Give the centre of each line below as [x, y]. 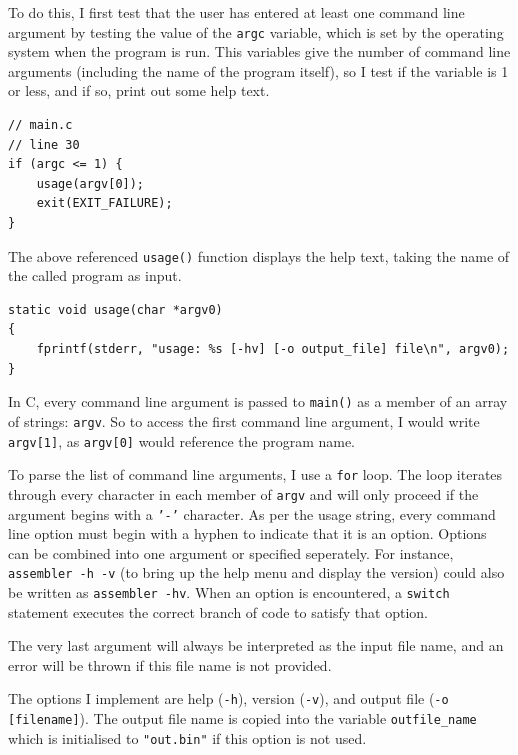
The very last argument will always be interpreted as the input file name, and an [256, 645]
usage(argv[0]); [90, 183]
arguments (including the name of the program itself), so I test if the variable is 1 [258, 70]
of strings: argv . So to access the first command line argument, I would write [244, 420]
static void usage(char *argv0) [115, 309]
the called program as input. [95, 275]
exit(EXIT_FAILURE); [104, 203]
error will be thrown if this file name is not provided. [170, 664]
